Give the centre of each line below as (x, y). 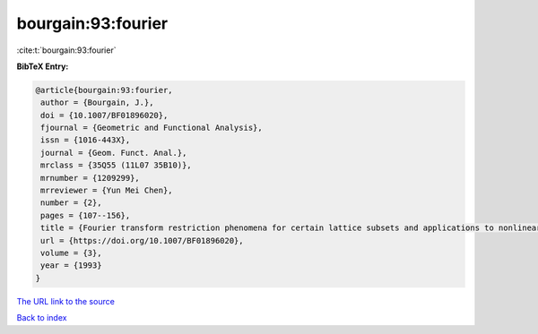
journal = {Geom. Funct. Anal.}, (114, 153)
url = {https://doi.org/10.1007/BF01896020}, (142, 240)
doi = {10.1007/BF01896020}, (104, 115)
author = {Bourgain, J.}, (97, 103)
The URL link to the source (66, 301)
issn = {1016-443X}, (86, 140)
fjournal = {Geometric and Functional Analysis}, (152, 128)
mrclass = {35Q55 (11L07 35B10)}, (116, 165)
